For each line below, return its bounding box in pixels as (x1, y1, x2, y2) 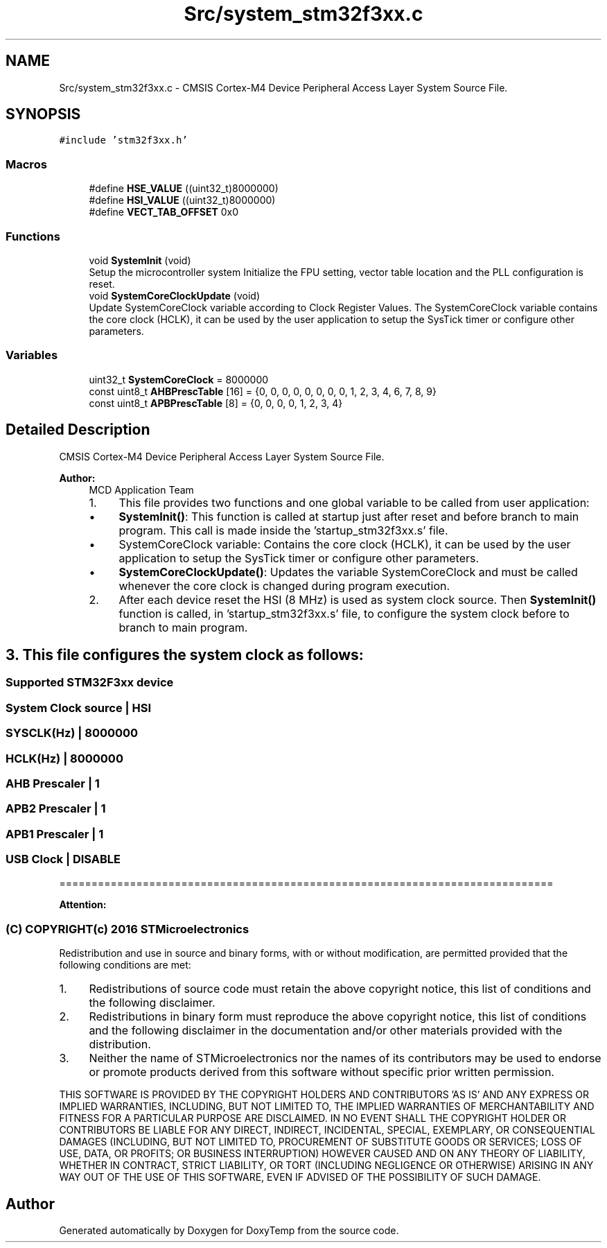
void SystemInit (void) (89, 254, 191, 266)
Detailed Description (6, 421, 150, 439)
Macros (6, 157, 47, 171)
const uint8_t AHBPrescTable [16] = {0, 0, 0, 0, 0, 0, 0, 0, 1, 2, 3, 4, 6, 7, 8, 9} (89, 385, 437, 397)
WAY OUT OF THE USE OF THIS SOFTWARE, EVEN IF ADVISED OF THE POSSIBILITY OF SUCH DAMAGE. (59, 1171, 541, 1184)
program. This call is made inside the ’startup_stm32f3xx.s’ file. (118, 523, 448, 537)
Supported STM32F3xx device (6, 675, 174, 690)
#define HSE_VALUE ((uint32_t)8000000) (89, 182, 279, 195)
